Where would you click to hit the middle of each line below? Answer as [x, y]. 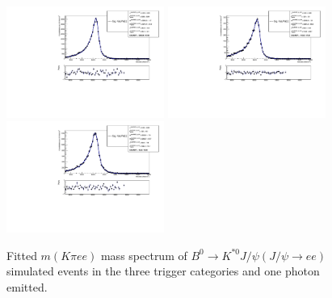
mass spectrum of [144, 255]
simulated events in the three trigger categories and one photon [163, 271]
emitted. [27, 287]
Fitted [22, 255]
